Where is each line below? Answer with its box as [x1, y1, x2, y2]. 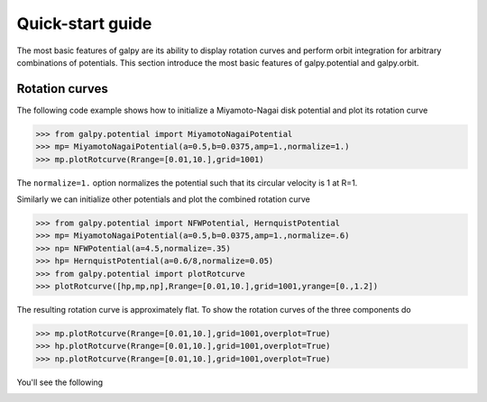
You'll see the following [16, 377, 104, 388]
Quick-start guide [16, 14, 152, 33]
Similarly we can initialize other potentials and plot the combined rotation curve [16, 194, 310, 205]
